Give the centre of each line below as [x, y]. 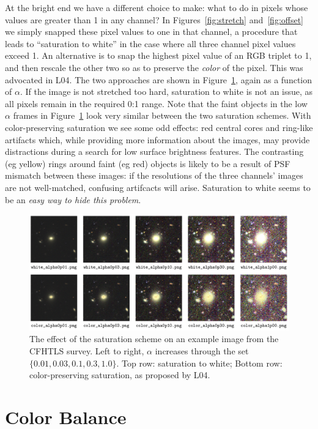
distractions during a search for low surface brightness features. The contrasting [154, 151]
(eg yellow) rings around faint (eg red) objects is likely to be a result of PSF [148, 163]
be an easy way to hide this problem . [73, 199]
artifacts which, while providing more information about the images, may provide [157, 139]
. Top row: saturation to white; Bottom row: [199, 363]
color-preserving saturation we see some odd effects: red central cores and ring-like [159, 127]
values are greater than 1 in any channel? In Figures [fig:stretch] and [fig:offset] [154, 19]
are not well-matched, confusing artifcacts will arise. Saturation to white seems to [158, 187]
